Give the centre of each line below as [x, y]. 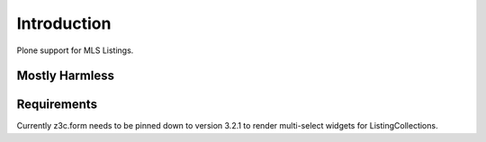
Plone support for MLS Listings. [75, 50]
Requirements [57, 105]
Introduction [64, 23]
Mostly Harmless [65, 76]
